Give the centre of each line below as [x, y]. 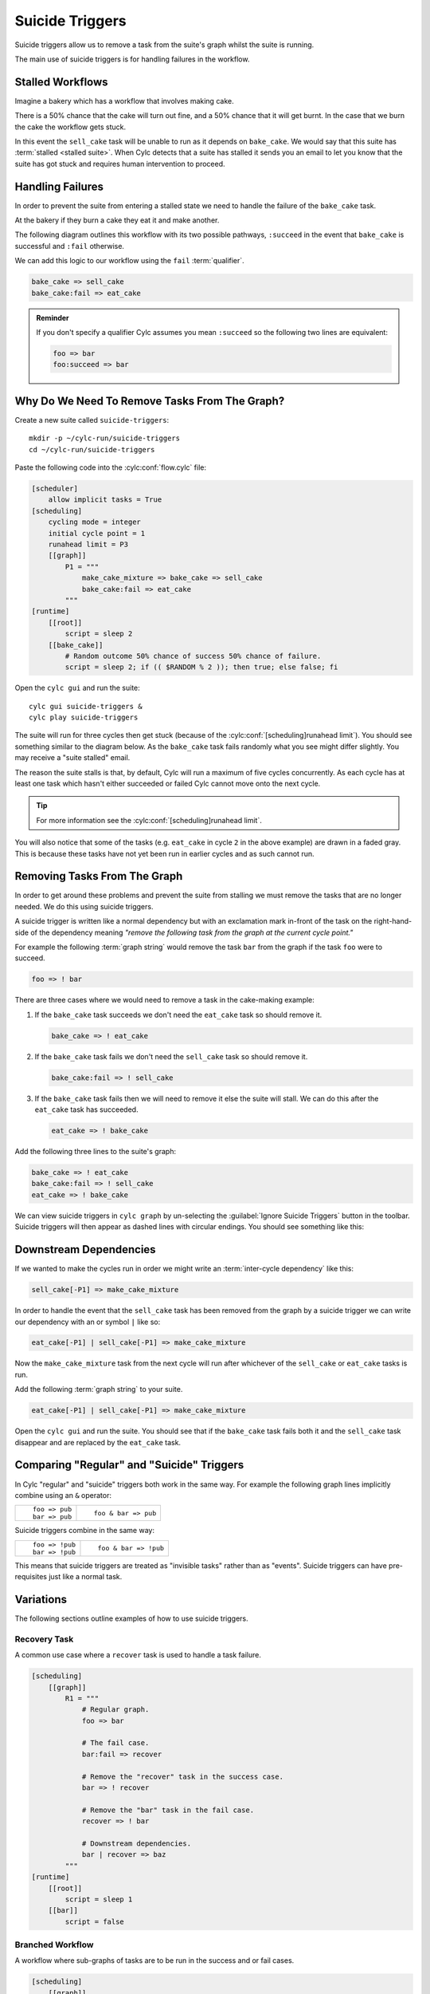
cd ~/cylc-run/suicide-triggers [92, 449]
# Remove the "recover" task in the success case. [183, 1776]
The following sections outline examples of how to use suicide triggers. [131, 1618]
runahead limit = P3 [88, 544]
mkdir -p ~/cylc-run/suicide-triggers [105, 438]
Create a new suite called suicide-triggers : [92, 420]
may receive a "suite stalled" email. [72, 758]
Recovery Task [44, 1639]
